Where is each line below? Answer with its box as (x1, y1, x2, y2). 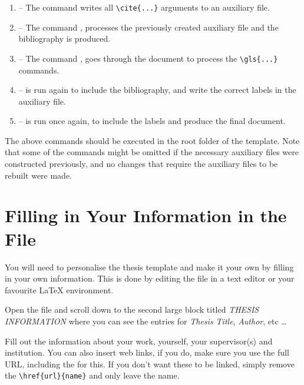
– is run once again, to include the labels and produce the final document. (18, 115, 286, 127)
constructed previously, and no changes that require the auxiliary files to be (5, 158, 278, 170)
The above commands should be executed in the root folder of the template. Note (5, 134, 300, 146)
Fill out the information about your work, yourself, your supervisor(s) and (5, 334, 273, 347)
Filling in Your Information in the (5, 203, 287, 227)
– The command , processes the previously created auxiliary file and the (18, 21, 279, 33)
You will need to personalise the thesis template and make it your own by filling (5, 260, 294, 273)
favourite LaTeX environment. (5, 283, 114, 296)
